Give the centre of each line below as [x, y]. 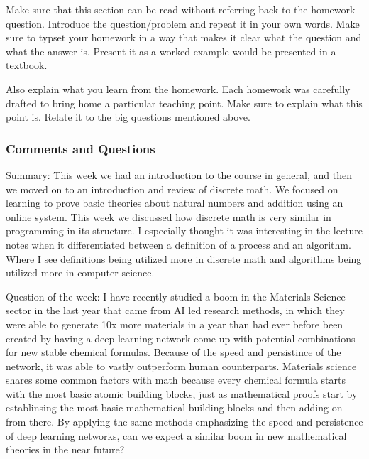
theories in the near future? [65, 449]
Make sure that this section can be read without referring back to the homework [181, 9]
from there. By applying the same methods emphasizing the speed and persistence [184, 422]
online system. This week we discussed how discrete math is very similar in [169, 216]
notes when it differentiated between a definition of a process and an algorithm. [178, 244]
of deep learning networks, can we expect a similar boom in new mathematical [176, 435]
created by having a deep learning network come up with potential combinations [181, 338]
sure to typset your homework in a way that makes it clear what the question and [184, 37]
